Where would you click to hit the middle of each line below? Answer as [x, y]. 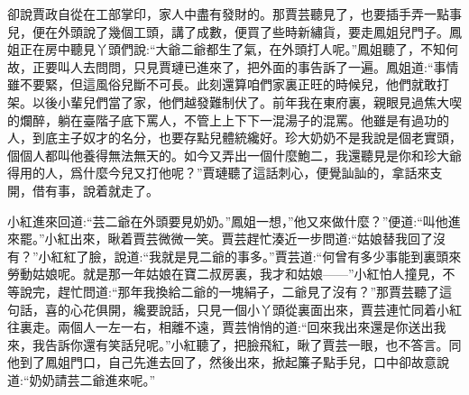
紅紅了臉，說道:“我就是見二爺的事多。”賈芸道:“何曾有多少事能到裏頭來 [256, 256]
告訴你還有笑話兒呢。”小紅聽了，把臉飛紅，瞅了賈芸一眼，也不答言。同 [253, 344]
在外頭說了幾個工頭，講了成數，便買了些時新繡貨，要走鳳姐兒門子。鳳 [253, 31]
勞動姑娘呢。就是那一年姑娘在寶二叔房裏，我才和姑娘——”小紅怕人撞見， [225, 274]
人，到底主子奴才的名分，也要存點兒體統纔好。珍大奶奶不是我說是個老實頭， [234, 138]
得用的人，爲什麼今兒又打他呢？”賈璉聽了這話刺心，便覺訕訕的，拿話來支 [225, 173]
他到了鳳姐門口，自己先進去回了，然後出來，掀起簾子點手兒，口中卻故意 [222, 362]
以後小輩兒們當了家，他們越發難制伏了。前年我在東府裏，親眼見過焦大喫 [247, 101]
